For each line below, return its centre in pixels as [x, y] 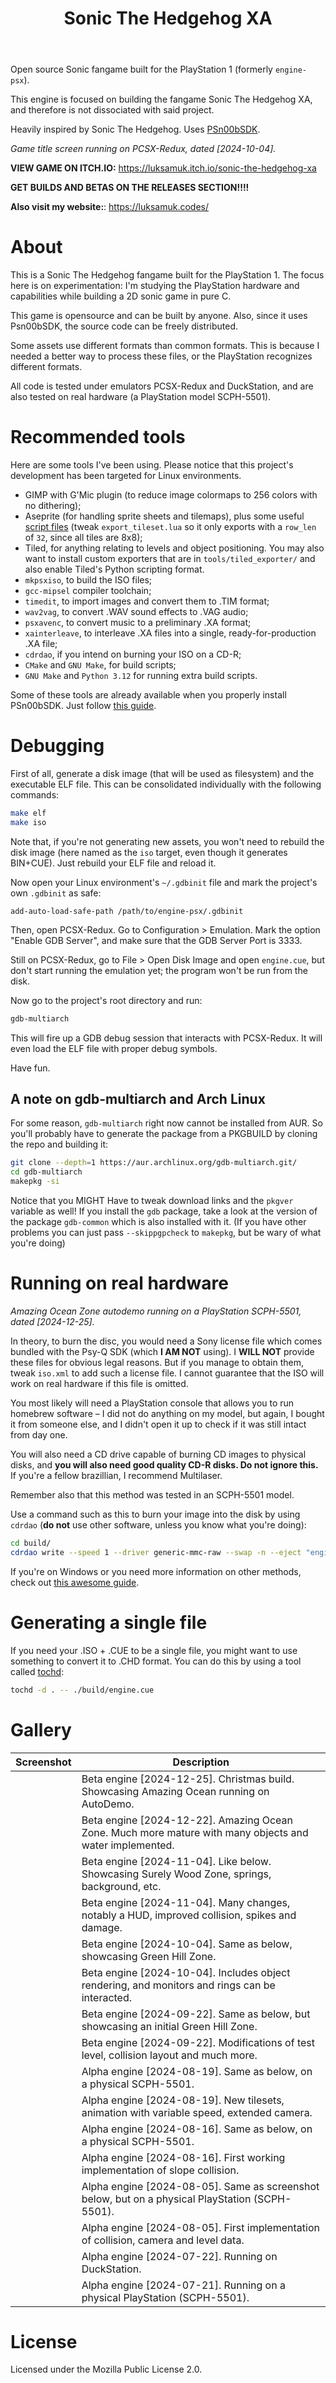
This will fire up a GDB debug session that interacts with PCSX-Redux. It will [166, 1038]
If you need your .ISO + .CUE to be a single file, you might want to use [154, 1650]
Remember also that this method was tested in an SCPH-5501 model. [152, 1495]
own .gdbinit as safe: [56, 893]
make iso [28, 822]
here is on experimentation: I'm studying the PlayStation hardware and [155, 286]
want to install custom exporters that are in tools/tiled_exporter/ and [170, 559]
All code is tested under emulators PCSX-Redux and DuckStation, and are [162, 386]
